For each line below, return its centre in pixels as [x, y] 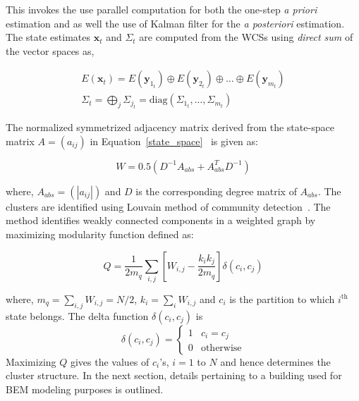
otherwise [221, 348]
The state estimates [48, 37]
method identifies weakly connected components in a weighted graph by [161, 220]
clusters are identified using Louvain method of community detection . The [168, 206]
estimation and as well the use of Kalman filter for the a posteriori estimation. [175, 23]
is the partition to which [282, 298]
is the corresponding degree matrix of [216, 191]
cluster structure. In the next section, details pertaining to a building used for [174, 375]
